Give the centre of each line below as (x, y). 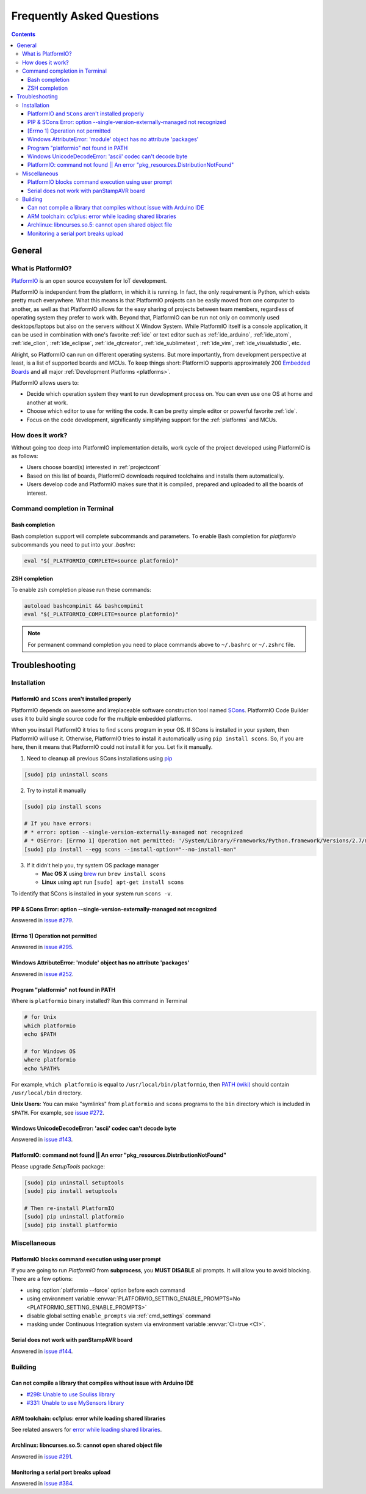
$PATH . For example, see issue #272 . (58, 1112)
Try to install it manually (56, 790)
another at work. (47, 403)
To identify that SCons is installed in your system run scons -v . (92, 893)
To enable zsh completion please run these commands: (81, 589)
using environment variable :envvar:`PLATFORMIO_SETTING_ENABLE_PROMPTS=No (134, 1299)
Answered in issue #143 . (42, 1140)
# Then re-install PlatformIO (69, 1208)
